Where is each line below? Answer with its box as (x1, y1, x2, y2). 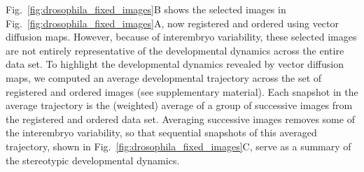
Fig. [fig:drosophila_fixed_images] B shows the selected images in (6, 2, 286, 16)
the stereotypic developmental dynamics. (6, 152, 180, 167)
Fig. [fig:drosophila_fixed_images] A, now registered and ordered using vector (6, 15, 339, 30)
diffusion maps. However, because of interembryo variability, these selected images (6, 29, 357, 44)
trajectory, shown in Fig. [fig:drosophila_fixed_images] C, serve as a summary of (6, 138, 351, 153)
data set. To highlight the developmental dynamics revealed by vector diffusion (6, 57, 344, 71)
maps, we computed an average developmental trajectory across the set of (6, 70, 322, 85)
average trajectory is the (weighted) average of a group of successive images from (6, 98, 353, 113)
